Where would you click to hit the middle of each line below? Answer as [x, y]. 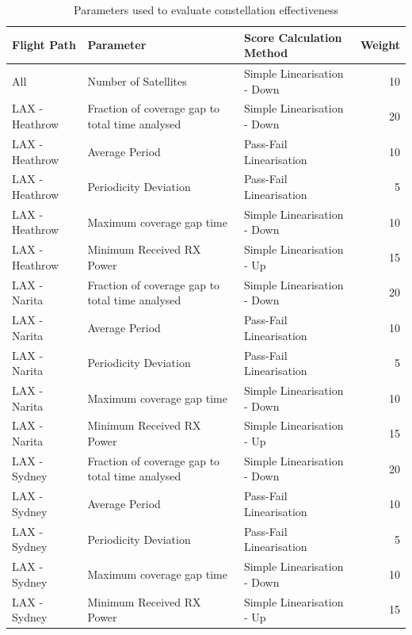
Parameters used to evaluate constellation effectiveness [206, 10]
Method [266, 53]
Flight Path [44, 45]
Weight [380, 45]
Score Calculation [293, 37]
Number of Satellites [137, 80]
